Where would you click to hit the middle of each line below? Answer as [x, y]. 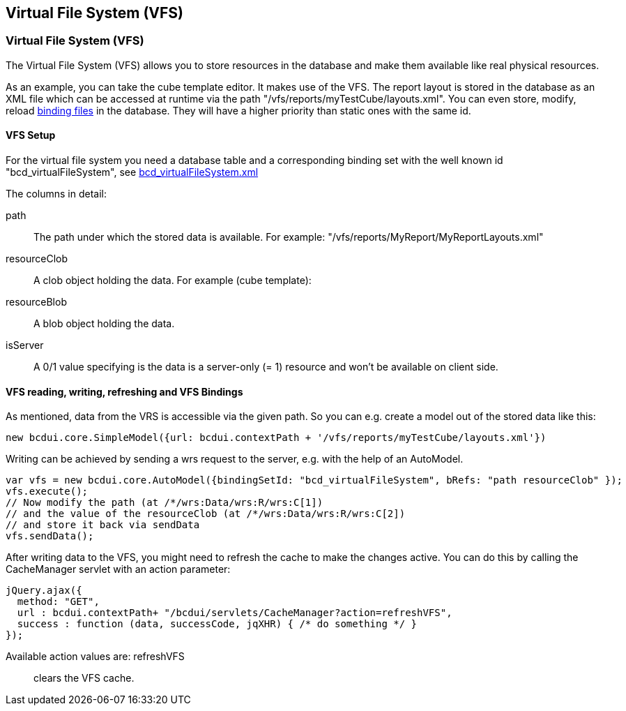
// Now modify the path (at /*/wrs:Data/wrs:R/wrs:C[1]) [165, 503]
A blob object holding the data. [104, 324]
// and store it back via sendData [103, 525]
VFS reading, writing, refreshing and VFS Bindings [124, 391]
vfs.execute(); [47, 492]
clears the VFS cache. [84, 678]
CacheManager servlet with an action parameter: [118, 569]
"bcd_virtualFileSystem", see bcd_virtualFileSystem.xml [132, 172]
